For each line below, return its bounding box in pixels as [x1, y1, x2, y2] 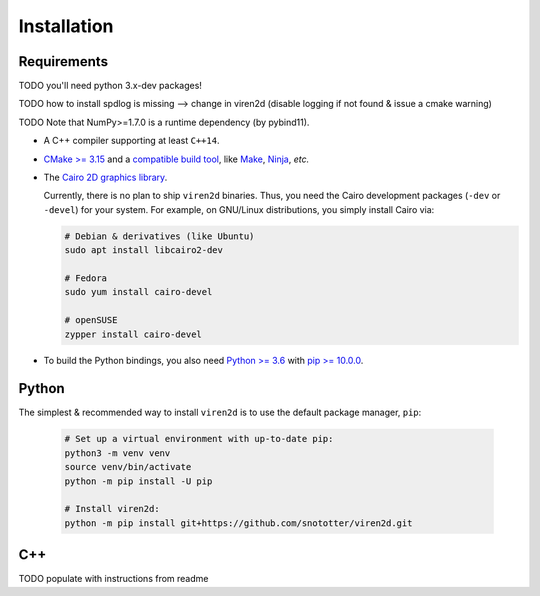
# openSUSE [64, 315, 118, 326]
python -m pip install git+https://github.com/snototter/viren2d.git [64, 517, 413, 529]
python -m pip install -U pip [64, 475, 213, 487]
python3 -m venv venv [64, 447, 171, 459]
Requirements [18, 53, 109, 70]
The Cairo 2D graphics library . [43, 171, 168, 184]
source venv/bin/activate [64, 461, 192, 473]
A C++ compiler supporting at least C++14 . [43, 135, 220, 147]
